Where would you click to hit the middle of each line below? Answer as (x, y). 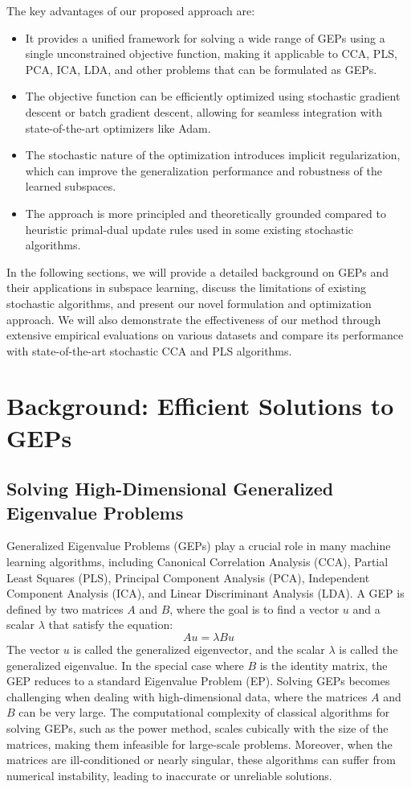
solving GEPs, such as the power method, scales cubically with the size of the (197, 727)
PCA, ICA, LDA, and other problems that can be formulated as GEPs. (201, 69)
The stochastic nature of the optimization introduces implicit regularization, (213, 155)
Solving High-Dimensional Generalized (170, 489)
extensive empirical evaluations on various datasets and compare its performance (205, 335)
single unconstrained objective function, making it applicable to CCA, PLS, (211, 53)
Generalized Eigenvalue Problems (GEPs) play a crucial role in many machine (199, 546)
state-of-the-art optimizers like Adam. (118, 127)
